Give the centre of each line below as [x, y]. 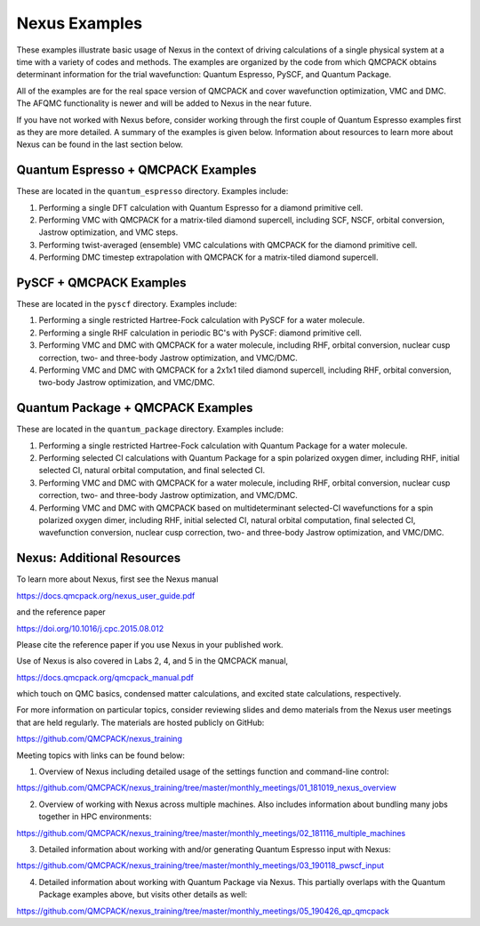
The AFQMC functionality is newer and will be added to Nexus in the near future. [164, 103]
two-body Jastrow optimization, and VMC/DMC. [127, 382]
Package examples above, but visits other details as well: [143, 895]
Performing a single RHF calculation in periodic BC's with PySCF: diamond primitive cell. [200, 333]
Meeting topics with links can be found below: [101, 755]
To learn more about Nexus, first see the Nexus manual [117, 579]
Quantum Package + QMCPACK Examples [135, 408]
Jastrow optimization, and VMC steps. [108, 232]
